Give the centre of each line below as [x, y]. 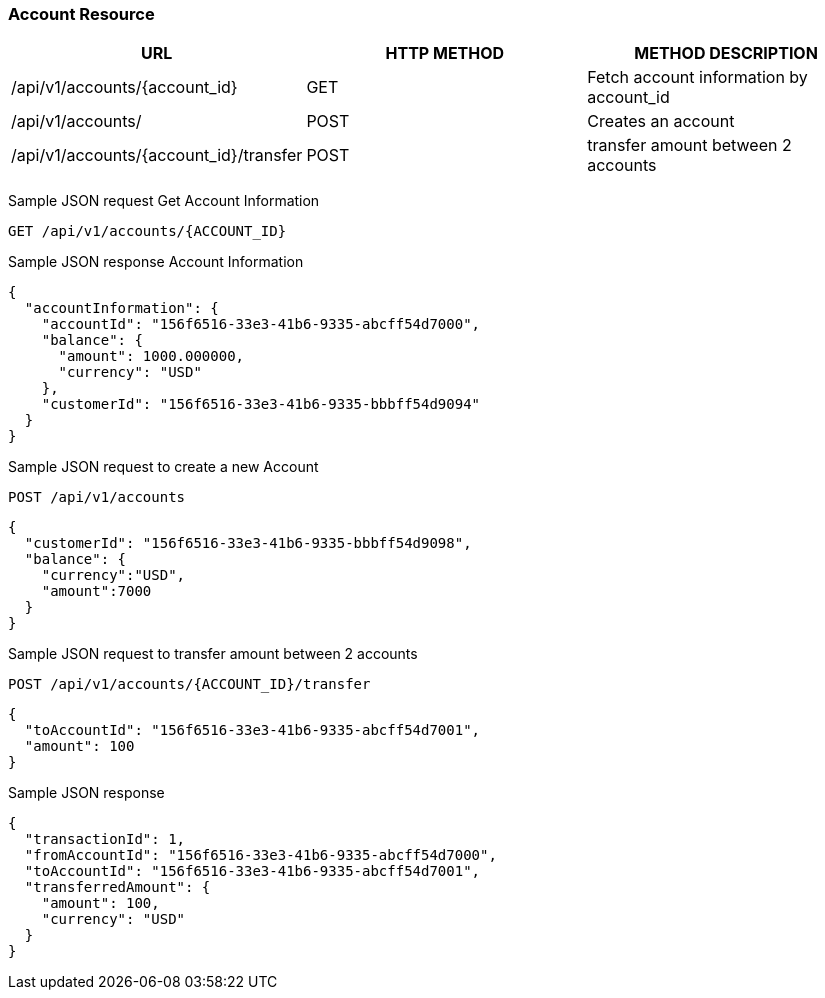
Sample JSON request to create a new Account [163, 467]
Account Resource [81, 14]
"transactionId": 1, [105, 839]
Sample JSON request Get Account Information [164, 201]
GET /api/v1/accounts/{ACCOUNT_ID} [147, 231]
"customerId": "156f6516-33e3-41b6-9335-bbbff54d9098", [248, 543]
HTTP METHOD [445, 53]
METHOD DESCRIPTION [726, 53]
